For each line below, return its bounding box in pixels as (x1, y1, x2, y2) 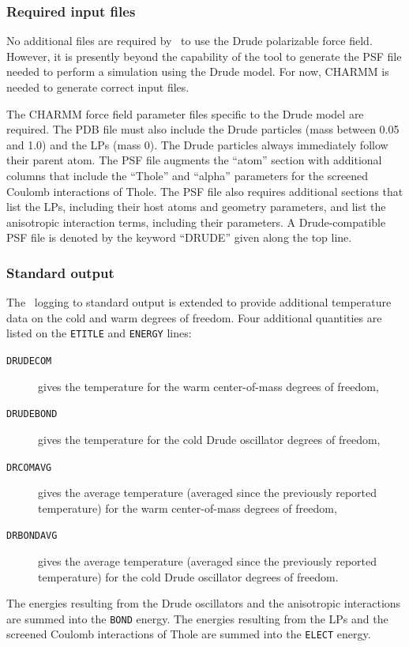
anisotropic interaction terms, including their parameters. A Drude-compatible (6, 213, 386, 230)
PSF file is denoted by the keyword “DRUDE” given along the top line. (6, 229, 352, 246)
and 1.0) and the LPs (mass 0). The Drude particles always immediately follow (6, 136, 388, 152)
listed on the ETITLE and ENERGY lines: (6, 325, 192, 341)
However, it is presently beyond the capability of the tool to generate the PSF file (6, 47, 402, 64)
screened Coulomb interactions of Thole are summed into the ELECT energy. (6, 626, 371, 642)
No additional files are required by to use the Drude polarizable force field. (6, 32, 373, 49)
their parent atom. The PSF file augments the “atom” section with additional (6, 152, 382, 168)
